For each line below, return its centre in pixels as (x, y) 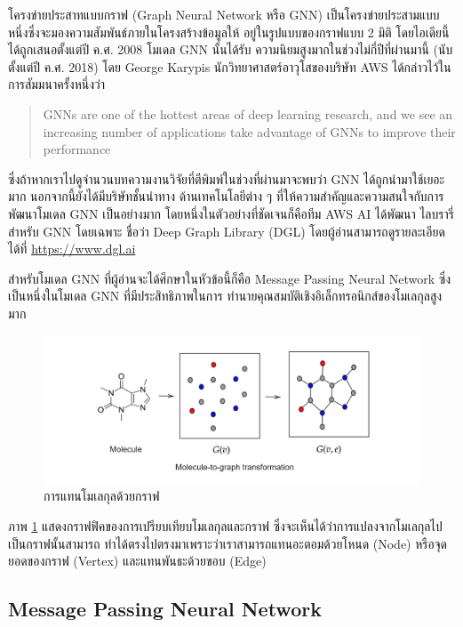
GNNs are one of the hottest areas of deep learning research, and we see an (248, 113)
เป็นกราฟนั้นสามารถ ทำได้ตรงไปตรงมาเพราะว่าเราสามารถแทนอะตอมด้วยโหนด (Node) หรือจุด (228, 543)
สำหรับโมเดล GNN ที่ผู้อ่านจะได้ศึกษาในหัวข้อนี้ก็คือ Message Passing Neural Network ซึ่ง (230, 278)
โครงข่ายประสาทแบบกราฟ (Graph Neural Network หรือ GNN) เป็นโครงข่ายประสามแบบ (224, 14)
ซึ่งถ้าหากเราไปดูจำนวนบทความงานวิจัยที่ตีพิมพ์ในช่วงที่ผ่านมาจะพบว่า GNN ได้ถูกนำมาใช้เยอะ (227, 178)
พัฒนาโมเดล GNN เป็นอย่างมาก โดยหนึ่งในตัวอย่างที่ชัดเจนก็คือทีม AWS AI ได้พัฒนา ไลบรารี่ (231, 213)
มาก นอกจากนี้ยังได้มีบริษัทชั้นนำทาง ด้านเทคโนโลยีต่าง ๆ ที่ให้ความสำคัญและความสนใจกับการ (226, 196)
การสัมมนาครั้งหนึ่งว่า (57, 84)
